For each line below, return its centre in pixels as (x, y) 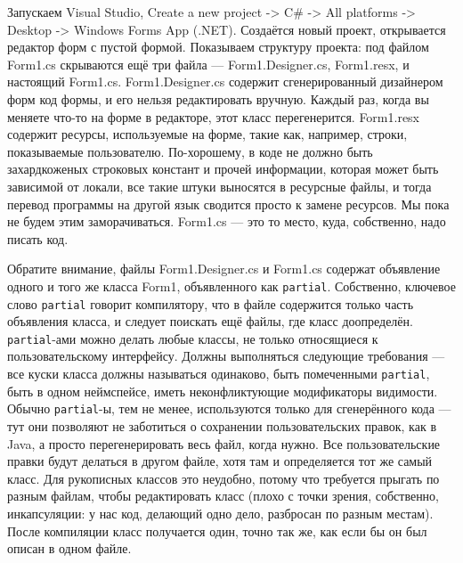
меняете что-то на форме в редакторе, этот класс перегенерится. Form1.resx (214, 116)
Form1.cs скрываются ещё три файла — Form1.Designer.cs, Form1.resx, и (208, 64)
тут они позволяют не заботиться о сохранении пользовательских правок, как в (222, 425)
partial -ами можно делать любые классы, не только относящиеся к (193, 338)
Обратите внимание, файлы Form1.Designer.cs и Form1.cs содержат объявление (224, 269)
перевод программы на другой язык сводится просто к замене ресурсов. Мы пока (228, 204)
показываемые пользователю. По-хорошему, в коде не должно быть (190, 151)
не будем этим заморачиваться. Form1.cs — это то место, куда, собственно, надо (227, 221)
